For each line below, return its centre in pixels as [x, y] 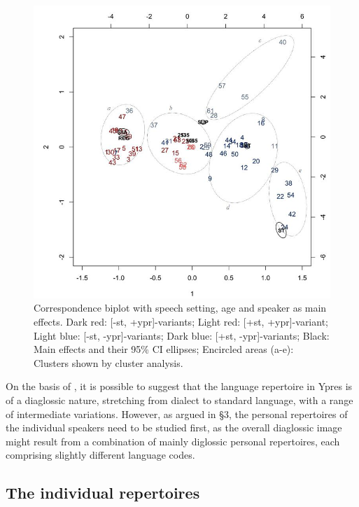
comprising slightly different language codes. [100, 455]
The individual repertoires [103, 493]
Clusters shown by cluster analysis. [108, 362]
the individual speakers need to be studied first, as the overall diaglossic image [174, 428]
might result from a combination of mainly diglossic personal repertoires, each [173, 441]
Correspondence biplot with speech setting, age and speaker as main [180, 308]
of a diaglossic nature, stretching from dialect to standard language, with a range [179, 400]
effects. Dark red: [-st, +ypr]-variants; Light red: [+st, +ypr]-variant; [181, 321]
